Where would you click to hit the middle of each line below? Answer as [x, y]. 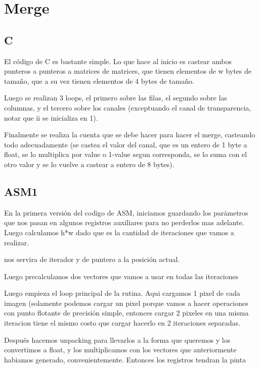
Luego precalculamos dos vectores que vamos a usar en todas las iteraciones [121, 276]
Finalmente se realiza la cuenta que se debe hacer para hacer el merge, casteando [130, 135]
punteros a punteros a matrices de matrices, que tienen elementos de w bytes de [128, 71]
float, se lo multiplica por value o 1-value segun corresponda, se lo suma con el [125, 154]
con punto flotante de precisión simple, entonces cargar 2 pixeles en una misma [126, 313]
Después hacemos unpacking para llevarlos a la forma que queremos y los [117, 339]
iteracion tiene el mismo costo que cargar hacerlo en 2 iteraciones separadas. [122, 323]
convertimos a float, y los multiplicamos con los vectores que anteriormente [120, 350]
